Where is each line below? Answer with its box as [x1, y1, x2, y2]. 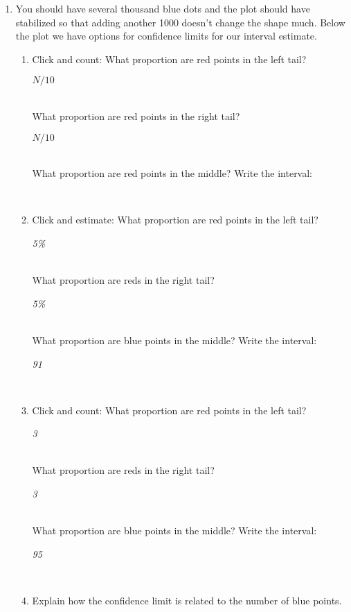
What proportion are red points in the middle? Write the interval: [32, 166, 313, 180]
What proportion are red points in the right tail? [32, 108, 240, 123]
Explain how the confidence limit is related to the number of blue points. [32, 593, 342, 608]
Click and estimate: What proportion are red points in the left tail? [32, 212, 318, 227]
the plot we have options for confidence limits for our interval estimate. [15, 28, 317, 43]
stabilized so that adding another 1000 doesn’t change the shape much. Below [15, 15, 345, 29]
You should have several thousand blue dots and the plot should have [15, 1, 310, 15]
